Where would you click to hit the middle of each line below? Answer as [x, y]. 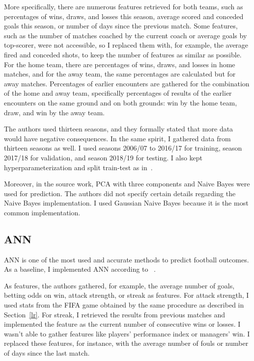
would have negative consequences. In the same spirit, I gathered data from [117, 138]
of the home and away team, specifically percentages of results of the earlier [118, 93]
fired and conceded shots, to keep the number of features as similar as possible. [123, 54]
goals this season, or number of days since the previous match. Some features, [121, 26]
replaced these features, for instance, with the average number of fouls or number [126, 343]
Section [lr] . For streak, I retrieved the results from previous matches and [115, 314]
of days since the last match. [47, 353]
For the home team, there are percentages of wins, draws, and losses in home [120, 64]
